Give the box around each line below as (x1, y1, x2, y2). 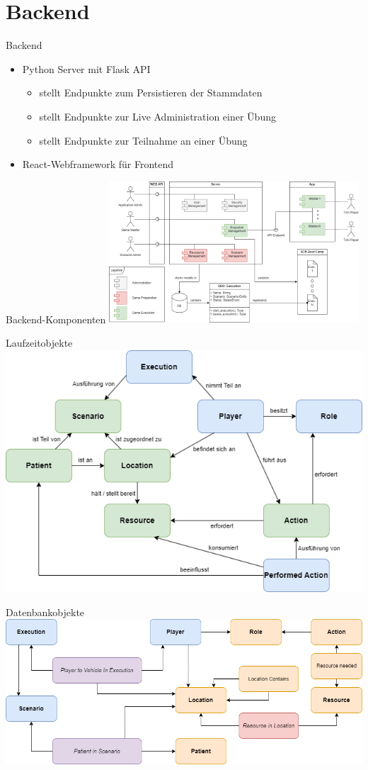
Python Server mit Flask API (22, 61, 151, 76)
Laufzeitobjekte (6, 335, 73, 350)
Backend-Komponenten (6, 311, 106, 326)
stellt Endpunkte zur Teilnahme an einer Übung (39, 133, 248, 147)
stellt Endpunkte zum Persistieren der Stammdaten (39, 85, 263, 100)
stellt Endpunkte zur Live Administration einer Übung (39, 108, 276, 123)
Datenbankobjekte (6, 604, 85, 619)
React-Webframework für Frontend (22, 157, 174, 172)
